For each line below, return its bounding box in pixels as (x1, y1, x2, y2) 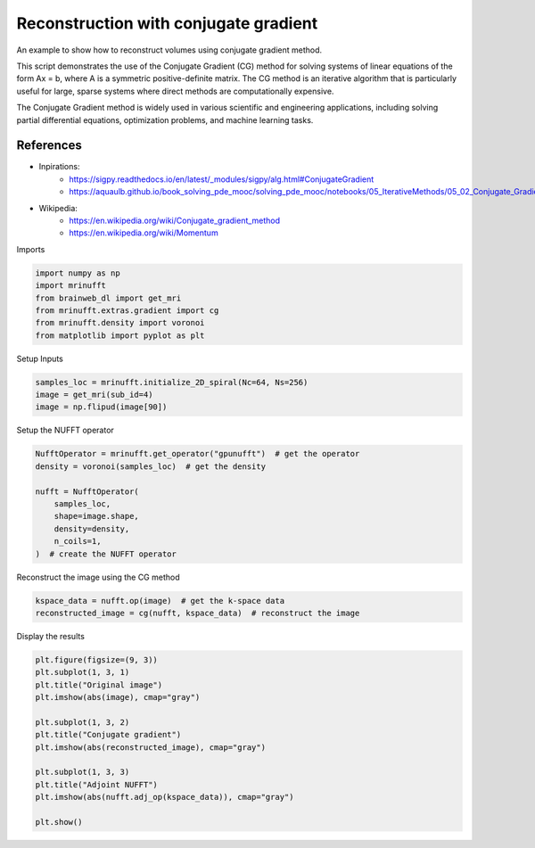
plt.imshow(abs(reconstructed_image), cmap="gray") (35, 742, 267, 753)
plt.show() (35, 817, 83, 827)
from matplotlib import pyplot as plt (35, 330, 205, 341)
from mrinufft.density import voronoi (35, 317, 205, 328)
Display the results (16, 630, 85, 641)
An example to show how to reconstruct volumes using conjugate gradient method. (16, 45, 323, 55)
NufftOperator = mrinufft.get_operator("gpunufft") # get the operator (35, 449, 360, 459)
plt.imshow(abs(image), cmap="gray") (35, 692, 201, 703)
